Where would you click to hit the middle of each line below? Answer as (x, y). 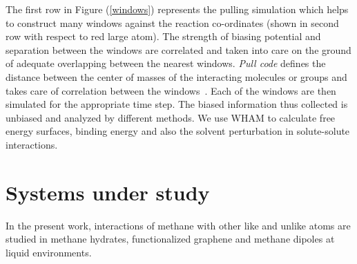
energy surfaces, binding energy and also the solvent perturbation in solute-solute (178, 131)
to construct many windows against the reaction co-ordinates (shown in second (172, 22)
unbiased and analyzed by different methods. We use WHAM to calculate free (171, 117)
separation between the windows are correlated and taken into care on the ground (178, 49)
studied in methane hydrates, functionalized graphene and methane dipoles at (170, 239)
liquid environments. (49, 252)
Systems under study (108, 192)
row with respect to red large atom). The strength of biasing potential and (163, 36)
